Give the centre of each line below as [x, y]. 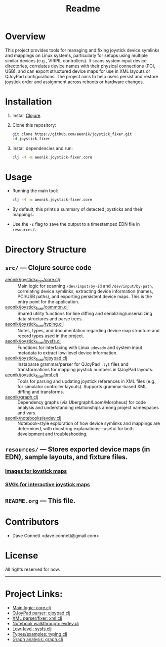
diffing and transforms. [41, 392]
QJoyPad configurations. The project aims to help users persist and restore [82, 76]
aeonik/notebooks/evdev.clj [33, 418]
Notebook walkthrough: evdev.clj [46, 623]
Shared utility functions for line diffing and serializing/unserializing [85, 313]
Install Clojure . [27, 115]
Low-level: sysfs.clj [32, 629]
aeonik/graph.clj [22, 397]
